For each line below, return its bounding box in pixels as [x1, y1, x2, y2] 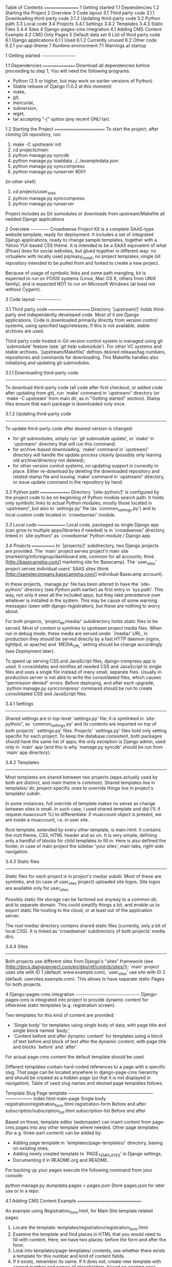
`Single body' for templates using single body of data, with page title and [12, 1022, 166, 1028]
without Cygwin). [5, 286, 41, 292]
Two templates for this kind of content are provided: [5, 1012, 115, 1018]
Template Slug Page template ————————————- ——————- [5, 1090, 154, 1096]
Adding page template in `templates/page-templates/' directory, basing [12, 1139, 163, 1146]
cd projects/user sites [12, 188, 56, 196]
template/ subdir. [5, 790, 41, 796]
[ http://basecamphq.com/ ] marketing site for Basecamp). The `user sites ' [5, 559, 157, 567]
